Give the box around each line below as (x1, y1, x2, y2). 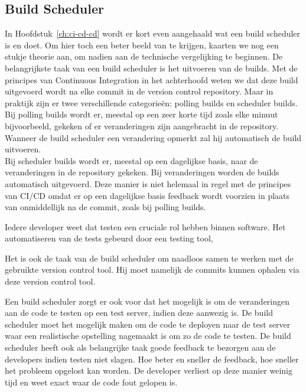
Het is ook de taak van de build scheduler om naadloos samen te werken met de (5, 251, 294, 264)
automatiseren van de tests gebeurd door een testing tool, (5, 232, 213, 244)
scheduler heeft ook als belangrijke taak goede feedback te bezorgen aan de (5, 341, 276, 354)
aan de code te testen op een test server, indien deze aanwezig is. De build (5, 306, 273, 319)
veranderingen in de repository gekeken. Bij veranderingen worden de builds (5, 166, 279, 178)
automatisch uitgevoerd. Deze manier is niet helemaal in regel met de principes (5, 177, 291, 190)
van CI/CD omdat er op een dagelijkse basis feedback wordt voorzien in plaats (5, 189, 290, 201)
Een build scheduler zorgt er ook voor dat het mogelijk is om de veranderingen (5, 295, 290, 307)
